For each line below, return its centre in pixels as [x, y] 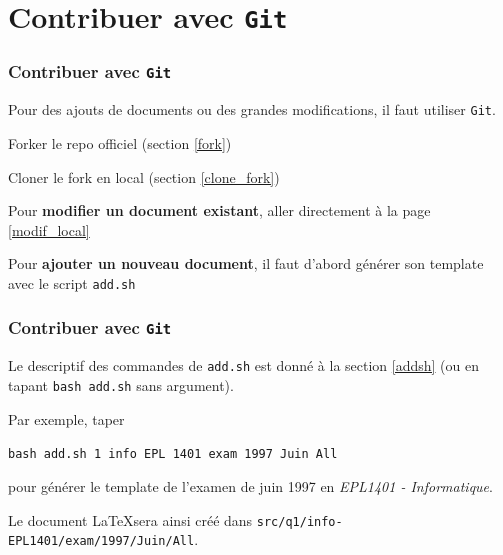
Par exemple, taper [66, 418]
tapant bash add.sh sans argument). [121, 385]
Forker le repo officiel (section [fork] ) [120, 142]
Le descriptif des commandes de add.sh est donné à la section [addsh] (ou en [244, 365]
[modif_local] [49, 229]
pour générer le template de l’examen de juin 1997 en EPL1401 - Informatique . [250, 485]
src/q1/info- [299, 521]
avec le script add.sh [72, 282]
